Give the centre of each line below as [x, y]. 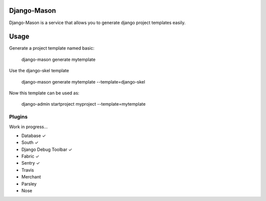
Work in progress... [28, 127]
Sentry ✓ [31, 163]
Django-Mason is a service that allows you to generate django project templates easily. [97, 23]
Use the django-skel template [39, 71]
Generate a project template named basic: [52, 48]
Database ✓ [34, 136]
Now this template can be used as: [44, 93]
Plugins [18, 117]
